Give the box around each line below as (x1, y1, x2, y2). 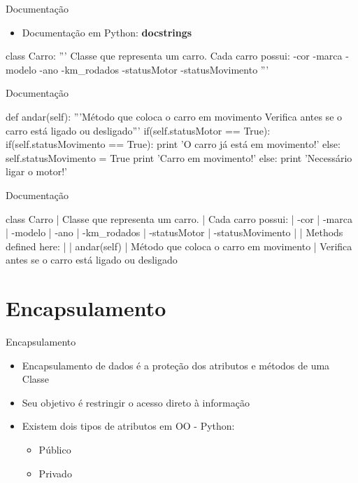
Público (38, 442, 71, 456)
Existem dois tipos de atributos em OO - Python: (22, 419, 235, 433)
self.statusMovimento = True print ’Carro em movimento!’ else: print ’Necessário (6, 150, 352, 165)
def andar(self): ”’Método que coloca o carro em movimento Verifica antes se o (6, 109, 343, 123)
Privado (38, 465, 72, 480)
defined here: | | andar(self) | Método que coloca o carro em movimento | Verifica (6, 238, 352, 253)
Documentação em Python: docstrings (22, 25, 192, 39)
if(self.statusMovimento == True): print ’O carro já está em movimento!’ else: (6, 137, 341, 151)
